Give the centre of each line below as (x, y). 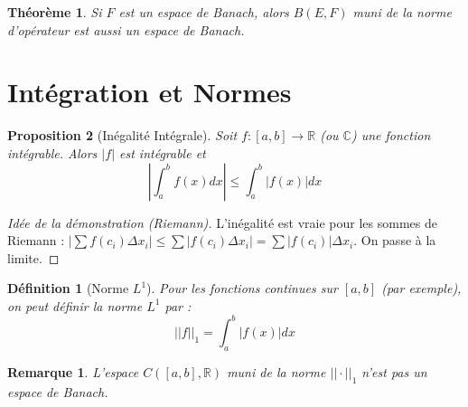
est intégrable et (163, 152)
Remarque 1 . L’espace (73, 371)
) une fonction (391, 135)
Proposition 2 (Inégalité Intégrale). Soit (122, 135)
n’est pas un (394, 371)
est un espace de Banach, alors (204, 12)
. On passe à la (395, 240)
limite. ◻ (33, 257)
